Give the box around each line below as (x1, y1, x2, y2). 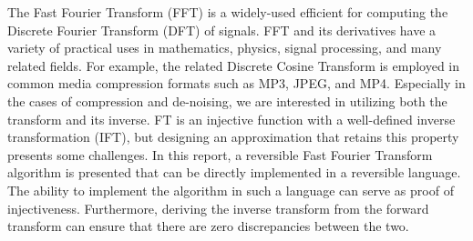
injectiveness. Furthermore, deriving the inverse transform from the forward (7, 198, 429, 217)
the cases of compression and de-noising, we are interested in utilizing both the (7, 91, 447, 110)
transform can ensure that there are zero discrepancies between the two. (7, 216, 409, 236)
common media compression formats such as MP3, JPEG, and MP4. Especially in (7, 74, 466, 93)
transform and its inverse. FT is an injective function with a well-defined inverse (7, 109, 456, 128)
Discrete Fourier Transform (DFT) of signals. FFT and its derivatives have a (7, 20, 437, 39)
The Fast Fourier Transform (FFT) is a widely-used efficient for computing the (7, 3, 448, 21)
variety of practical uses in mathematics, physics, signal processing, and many (7, 38, 442, 57)
